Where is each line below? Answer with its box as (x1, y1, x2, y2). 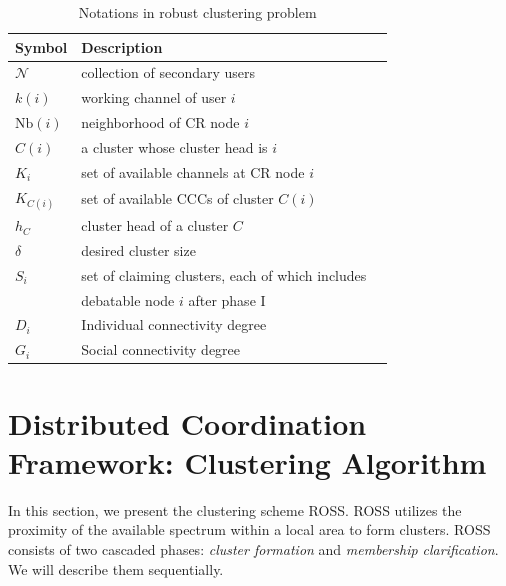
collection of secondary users (81, 62, 256, 83)
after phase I (188, 289, 266, 310)
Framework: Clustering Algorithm (8, 441, 487, 482)
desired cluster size (81, 239, 196, 260)
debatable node (81, 289, 175, 310)
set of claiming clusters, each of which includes (81, 264, 367, 285)
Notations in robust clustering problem (78, 2, 317, 22)
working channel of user (81, 87, 227, 108)
